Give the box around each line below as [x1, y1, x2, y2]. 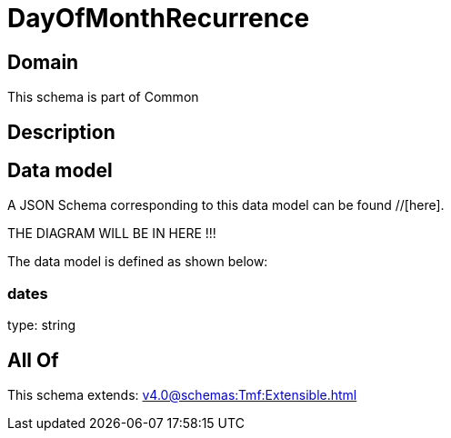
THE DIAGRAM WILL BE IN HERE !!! [7, 225, 216, 242]
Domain [7, 50, 79, 74]
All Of [7, 348, 59, 372]
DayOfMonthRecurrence [7, 3, 310, 34]
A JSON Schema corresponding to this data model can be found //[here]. [7, 197, 445, 214]
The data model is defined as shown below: [7, 254, 268, 270]
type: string [7, 317, 76, 333]
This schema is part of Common [7, 89, 199, 105]
